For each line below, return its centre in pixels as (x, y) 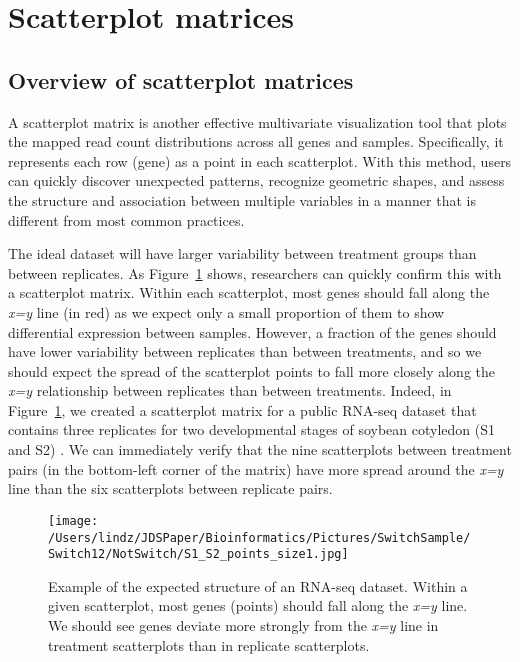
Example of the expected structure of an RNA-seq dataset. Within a (258, 585)
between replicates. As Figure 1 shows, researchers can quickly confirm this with (255, 272)
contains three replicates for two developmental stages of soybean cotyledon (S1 (251, 429)
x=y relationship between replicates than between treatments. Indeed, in (230, 390)
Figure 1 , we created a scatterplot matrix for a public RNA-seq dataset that (242, 409)
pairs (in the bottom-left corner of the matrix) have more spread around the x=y (256, 468)
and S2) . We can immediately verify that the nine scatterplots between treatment (260, 449)
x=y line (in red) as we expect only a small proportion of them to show (226, 311)
